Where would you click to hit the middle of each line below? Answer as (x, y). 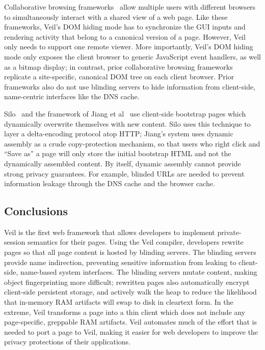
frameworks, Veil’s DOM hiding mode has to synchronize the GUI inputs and (125, 27)
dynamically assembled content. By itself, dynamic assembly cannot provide (123, 163)
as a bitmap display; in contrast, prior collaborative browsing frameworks (118, 66)
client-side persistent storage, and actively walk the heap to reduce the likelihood (130, 292)
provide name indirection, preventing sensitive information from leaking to (120, 262)
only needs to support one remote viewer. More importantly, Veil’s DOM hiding (129, 47)
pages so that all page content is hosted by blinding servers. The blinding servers (130, 252)
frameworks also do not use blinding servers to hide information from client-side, (130, 86)
